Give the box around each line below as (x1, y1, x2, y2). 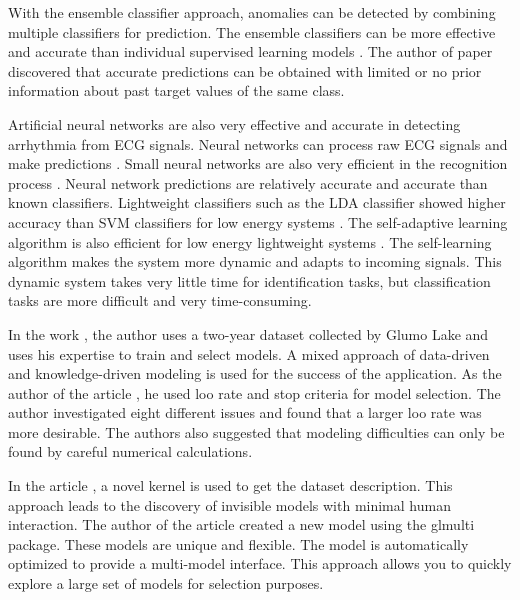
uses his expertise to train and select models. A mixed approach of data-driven (8, 343, 490, 364)
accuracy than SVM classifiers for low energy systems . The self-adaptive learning (8, 211, 508, 232)
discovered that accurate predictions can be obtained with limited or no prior (8, 60, 482, 81)
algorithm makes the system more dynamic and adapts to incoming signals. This (8, 251, 502, 272)
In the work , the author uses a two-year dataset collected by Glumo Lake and (8, 323, 489, 344)
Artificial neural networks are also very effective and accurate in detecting (8, 113, 461, 134)
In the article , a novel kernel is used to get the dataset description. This (8, 475, 453, 496)
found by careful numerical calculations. (8, 441, 253, 462)
